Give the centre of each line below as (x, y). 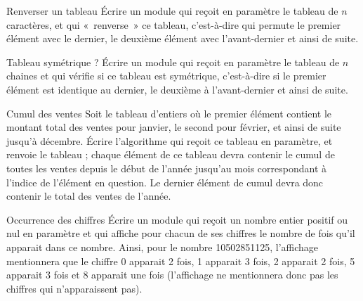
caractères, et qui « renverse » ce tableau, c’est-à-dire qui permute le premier (174, 24)
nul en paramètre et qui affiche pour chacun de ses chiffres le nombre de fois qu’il (181, 233)
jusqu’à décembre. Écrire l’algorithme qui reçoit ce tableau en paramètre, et (170, 140)
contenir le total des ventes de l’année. (89, 196)
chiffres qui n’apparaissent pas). (74, 288)
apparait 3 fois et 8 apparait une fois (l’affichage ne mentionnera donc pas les (172, 275)
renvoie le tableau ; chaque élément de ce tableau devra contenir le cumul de (171, 154)
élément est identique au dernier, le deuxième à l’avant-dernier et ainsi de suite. (177, 89)
